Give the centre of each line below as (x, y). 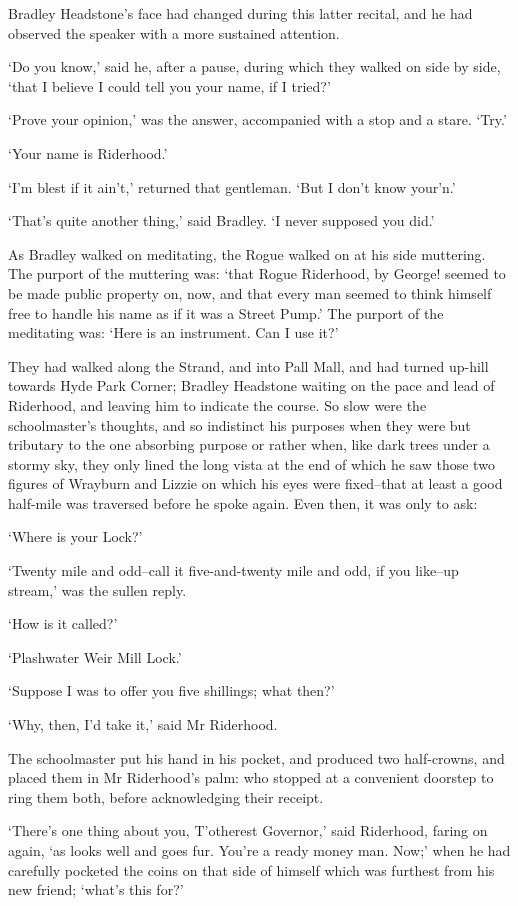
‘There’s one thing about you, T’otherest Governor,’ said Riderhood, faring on (248, 830)
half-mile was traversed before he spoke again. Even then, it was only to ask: (243, 502)
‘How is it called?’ (63, 623)
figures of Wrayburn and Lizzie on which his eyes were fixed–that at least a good (255, 483)
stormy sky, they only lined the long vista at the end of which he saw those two (251, 463)
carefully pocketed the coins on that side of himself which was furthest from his (251, 869)
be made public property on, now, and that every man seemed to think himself (250, 292)
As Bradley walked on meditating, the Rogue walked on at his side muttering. (247, 253)
